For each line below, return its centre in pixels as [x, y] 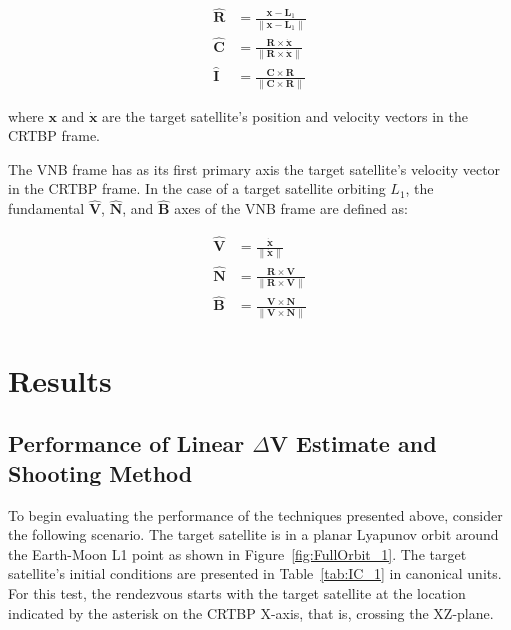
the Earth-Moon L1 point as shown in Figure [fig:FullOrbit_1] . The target [237, 553]
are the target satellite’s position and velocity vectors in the [285, 115]
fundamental [46, 208]
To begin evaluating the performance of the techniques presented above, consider [255, 514]
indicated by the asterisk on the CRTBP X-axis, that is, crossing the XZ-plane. [251, 612]
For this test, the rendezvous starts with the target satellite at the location [237, 592]
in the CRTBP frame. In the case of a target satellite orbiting [197, 188]
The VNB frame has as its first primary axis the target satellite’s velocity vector [254, 168]
